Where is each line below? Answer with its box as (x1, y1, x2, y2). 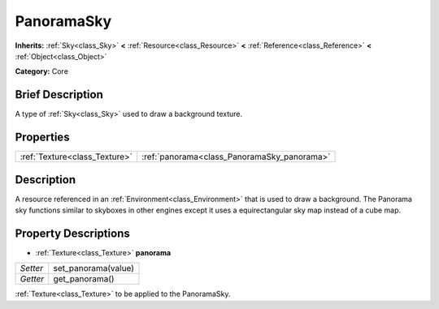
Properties (15, 131, 70, 144)
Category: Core (15, 67, 69, 76)
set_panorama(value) (53, 263, 134, 274)
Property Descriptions (15, 226, 130, 240)
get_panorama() (53, 273, 115, 285)
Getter (20, 273, 45, 285)
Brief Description (15, 88, 103, 101)
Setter (20, 263, 44, 274)
